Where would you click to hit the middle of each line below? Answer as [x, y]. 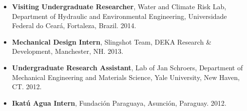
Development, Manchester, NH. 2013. [67, 51]
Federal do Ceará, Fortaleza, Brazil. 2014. [74, 25]
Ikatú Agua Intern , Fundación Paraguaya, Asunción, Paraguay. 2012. [119, 103]
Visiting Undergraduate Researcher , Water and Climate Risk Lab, [119, 6]
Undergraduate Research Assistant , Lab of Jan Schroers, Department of [127, 67]
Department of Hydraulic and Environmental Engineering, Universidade [119, 16]
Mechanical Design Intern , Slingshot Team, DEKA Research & [112, 41]
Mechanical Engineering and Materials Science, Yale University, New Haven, [126, 77]
